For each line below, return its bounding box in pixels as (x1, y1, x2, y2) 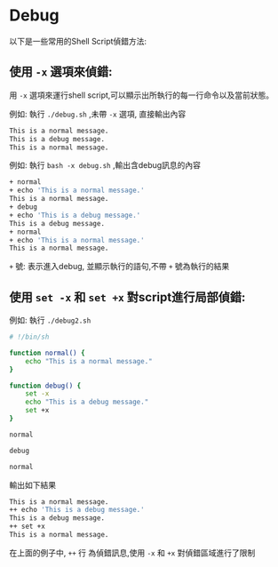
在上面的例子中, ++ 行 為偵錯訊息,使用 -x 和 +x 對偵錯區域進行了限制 (9, 547, 256, 558)
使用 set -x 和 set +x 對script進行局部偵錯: (9, 290, 246, 305)
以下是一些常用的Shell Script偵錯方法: (9, 36, 147, 46)
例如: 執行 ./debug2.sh (9, 315, 91, 325)
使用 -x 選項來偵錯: (9, 64, 113, 80)
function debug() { (9, 381, 82, 390)
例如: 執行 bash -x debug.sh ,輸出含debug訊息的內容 (9, 160, 202, 171)
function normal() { (9, 348, 86, 357)
